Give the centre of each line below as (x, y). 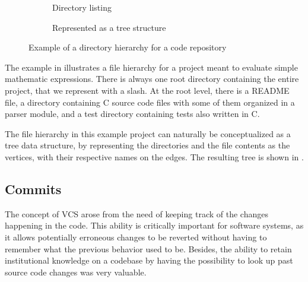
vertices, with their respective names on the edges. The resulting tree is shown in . (154, 156)
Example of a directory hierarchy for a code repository (128, 47)
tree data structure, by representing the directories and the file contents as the (147, 145)
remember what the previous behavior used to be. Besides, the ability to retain (148, 248)
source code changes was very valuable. (76, 272)
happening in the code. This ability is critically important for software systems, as (154, 225)
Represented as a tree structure (109, 27)
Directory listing (82, 7)
